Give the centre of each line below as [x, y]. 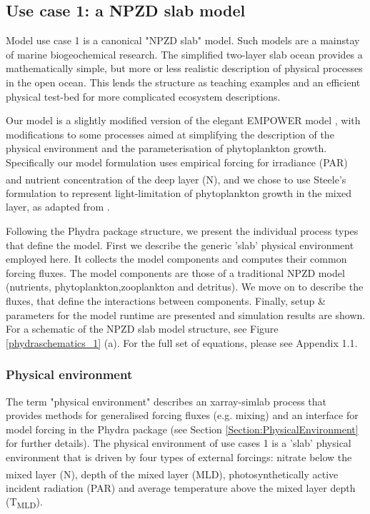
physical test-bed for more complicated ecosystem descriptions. [143, 96]
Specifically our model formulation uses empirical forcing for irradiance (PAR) [177, 162]
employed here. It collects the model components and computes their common [176, 259]
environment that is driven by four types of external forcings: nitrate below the [179, 457]
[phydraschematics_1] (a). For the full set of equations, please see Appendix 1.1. [182, 342]
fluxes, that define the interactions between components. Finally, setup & [166, 300]
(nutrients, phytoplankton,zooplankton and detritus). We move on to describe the [185, 287]
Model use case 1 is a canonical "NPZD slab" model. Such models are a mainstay [183, 40]
